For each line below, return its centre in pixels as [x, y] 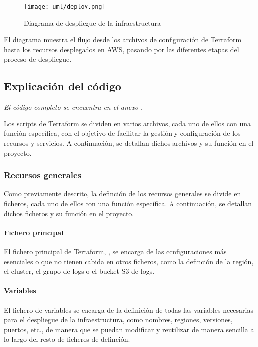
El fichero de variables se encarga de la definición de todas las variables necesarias [129, 309]
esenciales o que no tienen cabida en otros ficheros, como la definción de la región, [129, 261]
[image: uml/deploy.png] [65, 7]
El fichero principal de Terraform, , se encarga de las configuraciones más [115, 251]
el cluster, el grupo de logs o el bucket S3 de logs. [79, 271]
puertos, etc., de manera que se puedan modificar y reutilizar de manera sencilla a [129, 329]
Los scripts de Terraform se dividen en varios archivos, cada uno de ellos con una [127, 123]
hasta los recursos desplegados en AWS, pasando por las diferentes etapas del [122, 49]
